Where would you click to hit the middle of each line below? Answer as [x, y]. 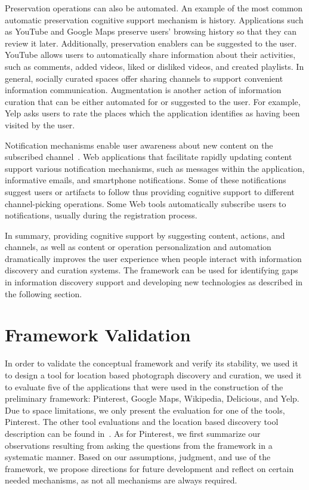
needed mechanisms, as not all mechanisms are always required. [121, 480]
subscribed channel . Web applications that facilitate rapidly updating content [149, 157]
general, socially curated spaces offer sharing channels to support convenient [144, 78]
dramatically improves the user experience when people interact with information [153, 258]
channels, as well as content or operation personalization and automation [138, 247]
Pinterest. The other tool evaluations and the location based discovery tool [142, 422]
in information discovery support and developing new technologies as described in [154, 282]
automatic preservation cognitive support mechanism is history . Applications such [154, 19]
